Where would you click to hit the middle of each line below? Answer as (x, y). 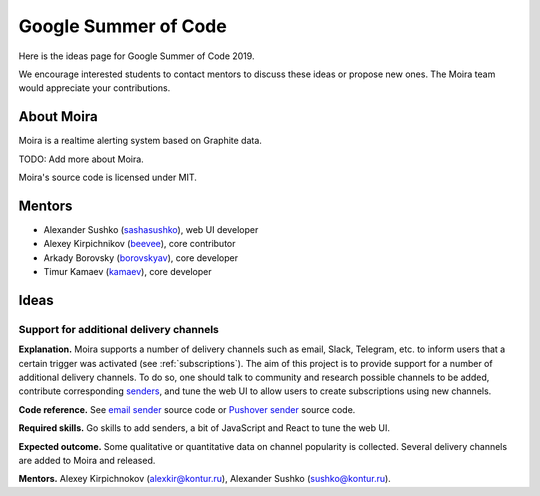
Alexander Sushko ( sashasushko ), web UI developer (151, 229)
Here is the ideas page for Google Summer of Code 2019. (136, 56)
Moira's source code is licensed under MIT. (107, 177)
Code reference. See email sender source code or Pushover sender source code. (187, 409)
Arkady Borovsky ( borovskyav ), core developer (141, 257)
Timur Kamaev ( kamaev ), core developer (127, 272)
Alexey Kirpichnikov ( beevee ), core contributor (139, 244)
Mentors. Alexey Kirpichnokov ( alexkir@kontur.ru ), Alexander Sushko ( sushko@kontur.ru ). (205, 479)
